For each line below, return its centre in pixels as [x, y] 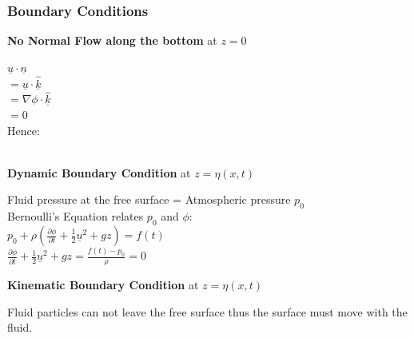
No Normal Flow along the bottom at [112, 40]
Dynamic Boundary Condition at [99, 172]
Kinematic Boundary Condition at [103, 285]
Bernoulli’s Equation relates [76, 216]
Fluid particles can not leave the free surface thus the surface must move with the [207, 311]
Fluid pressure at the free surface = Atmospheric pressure [149, 199]
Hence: [24, 130]
